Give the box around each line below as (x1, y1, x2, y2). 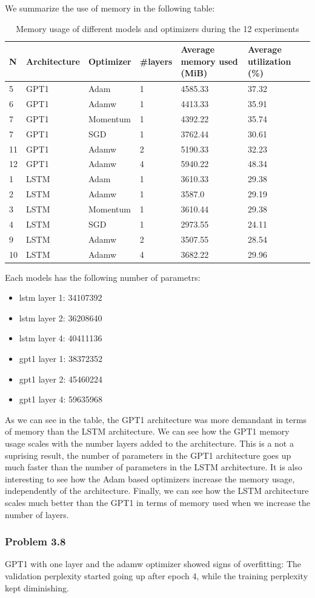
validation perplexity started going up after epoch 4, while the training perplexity (5, 569, 308, 582)
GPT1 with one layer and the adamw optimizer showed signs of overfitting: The (5, 557, 302, 570)
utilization (248, 54, 291, 67)
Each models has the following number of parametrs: (5, 271, 201, 283)
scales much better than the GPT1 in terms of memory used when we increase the (5, 496, 310, 508)
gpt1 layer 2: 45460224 (19, 372, 103, 385)
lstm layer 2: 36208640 (19, 311, 102, 324)
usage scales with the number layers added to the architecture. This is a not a (5, 436, 294, 449)
